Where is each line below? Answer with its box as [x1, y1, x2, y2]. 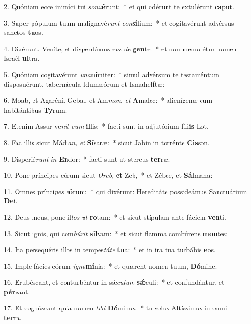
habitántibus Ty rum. [4, 104, 67, 114]
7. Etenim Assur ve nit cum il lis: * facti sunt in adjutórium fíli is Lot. [4, 121, 209, 131]
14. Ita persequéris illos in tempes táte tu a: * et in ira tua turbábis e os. [4, 244, 216, 255]
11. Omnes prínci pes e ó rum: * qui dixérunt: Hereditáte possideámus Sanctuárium [4, 186, 247, 196]
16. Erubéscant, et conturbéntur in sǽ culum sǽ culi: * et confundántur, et [4, 277, 225, 287]
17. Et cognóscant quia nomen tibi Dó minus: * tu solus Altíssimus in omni [4, 303, 227, 313]
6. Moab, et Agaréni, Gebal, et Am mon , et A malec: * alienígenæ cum [4, 95, 213, 105]
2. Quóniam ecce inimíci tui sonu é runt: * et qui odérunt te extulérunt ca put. [4, 1, 234, 11]
